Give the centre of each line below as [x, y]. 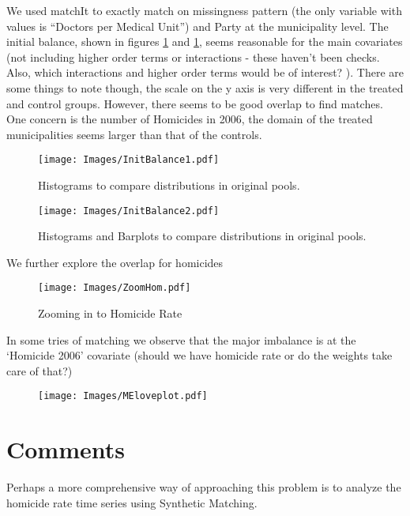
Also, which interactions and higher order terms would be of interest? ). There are [205, 72]
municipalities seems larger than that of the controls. [134, 134]
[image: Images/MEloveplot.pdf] [123, 396]
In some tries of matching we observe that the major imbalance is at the [181, 339]
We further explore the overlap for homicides [115, 262]
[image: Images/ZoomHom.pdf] [115, 288]
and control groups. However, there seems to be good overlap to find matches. [195, 103]
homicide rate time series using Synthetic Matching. [132, 502]
